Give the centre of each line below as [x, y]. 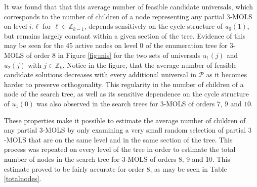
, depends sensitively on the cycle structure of [153, 26]
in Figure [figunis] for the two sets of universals [129, 55]
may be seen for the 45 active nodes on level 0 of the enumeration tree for [116, 45]
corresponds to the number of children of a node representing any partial [114, 16]
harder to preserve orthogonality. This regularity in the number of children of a [124, 84]
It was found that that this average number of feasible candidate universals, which [128, 6]
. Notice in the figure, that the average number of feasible [150, 65]
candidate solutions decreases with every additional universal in [100, 74]
